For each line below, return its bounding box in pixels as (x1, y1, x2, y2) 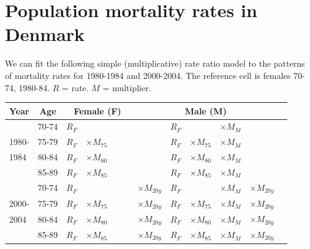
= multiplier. (102, 81, 151, 94)
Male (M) (184, 104, 227, 117)
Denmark (5, 21, 85, 46)
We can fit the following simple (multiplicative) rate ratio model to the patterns (5, 57, 305, 70)
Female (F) (74, 104, 121, 117)
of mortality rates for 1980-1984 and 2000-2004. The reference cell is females (5, 69, 291, 81)
